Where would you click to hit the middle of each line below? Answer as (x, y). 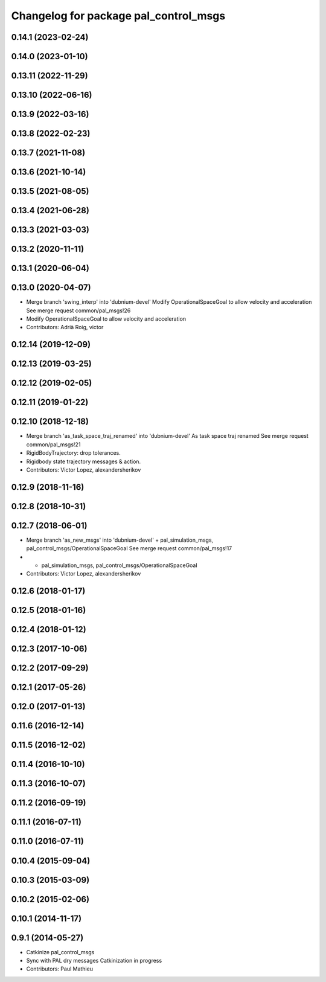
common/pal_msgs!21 (53, 444)
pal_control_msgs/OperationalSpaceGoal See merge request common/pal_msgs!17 (129, 548)
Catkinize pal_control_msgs (60, 952)
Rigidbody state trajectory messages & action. (84, 461)
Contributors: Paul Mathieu (60, 969)
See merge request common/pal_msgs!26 (78, 310)
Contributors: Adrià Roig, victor (65, 327)
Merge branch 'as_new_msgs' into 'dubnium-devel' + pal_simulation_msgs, (120, 540)
